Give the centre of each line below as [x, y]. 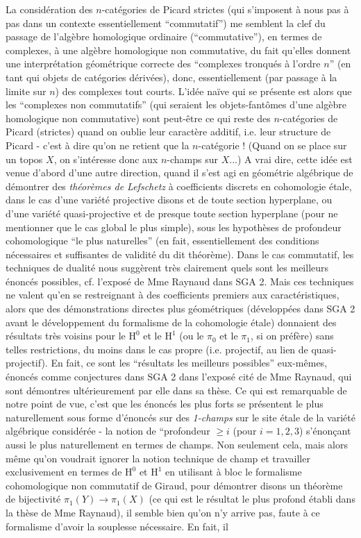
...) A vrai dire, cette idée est [291, 159]
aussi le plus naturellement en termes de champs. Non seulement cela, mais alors [177, 444]
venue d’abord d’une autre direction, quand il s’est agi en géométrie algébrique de [179, 173]
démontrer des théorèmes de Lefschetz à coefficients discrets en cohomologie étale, [179, 186]
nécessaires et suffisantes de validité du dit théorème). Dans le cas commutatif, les [180, 254]
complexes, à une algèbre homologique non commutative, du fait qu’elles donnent [178, 50]
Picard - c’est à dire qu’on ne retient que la [98, 145]
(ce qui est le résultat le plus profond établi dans [252, 499]
